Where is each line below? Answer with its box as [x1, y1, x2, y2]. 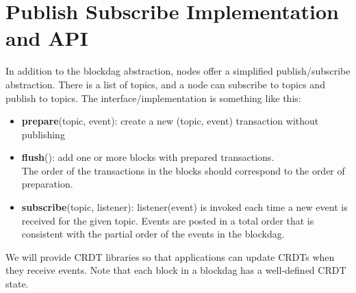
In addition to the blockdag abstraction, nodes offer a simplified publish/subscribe [5, 64, 351, 78]
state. [5, 277, 29, 291]
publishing [21, 127, 65, 141]
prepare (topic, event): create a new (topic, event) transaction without [21, 114, 319, 128]
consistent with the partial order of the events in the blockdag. [21, 227, 285, 241]
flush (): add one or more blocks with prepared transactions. [21, 150, 275, 164]
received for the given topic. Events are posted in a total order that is [21, 213, 314, 227]
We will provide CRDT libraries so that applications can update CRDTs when [5, 249, 335, 264]
